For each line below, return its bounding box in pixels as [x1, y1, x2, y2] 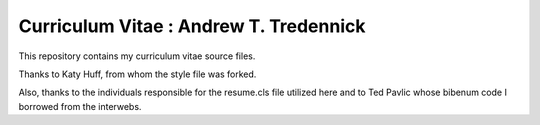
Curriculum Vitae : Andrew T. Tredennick [18, 15, 366, 37]
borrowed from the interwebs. [18, 100, 142, 112]
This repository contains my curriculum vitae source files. [18, 50, 256, 62]
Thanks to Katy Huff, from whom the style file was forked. [18, 68, 257, 80]
